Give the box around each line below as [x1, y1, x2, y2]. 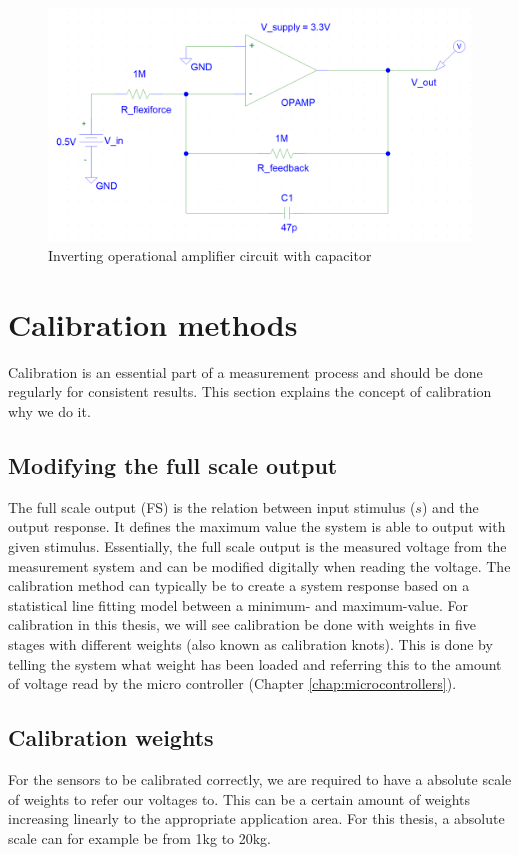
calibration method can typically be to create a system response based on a [8, 575, 470, 596]
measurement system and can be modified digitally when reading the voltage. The [8, 555, 511, 576]
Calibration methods [8, 303, 298, 344]
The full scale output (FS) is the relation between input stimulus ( [8, 496, 416, 517]
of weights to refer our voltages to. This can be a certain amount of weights [8, 788, 471, 809]
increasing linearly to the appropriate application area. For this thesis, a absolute [8, 808, 505, 829]
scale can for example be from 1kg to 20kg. [8, 827, 272, 848]
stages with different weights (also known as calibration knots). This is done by [8, 633, 493, 654]
